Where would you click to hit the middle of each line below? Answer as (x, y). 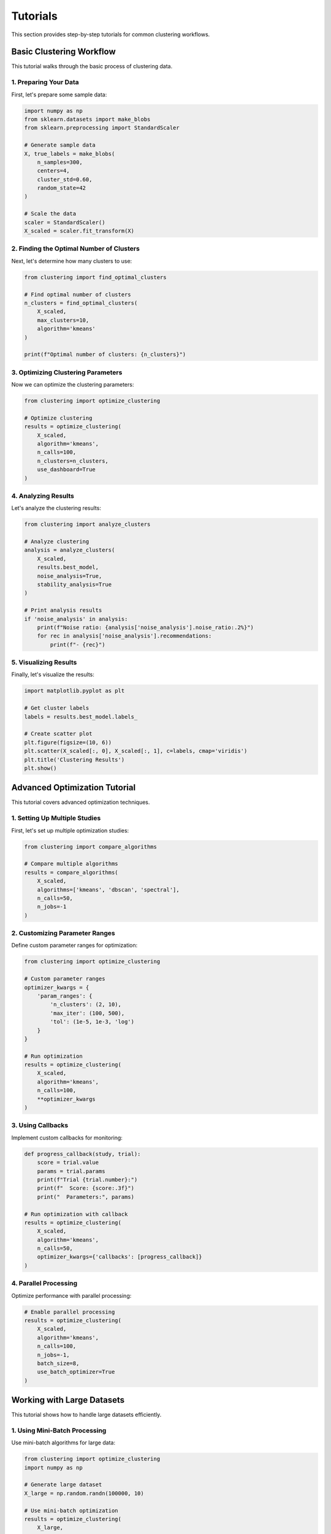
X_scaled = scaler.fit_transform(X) (79, 231)
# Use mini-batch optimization (71, 1510)
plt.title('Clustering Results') (74, 760)
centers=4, (53, 171)
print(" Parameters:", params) (86, 1197)
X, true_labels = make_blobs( (70, 154)
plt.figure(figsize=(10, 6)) (68, 742)
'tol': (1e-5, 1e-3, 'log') (92, 1022)
